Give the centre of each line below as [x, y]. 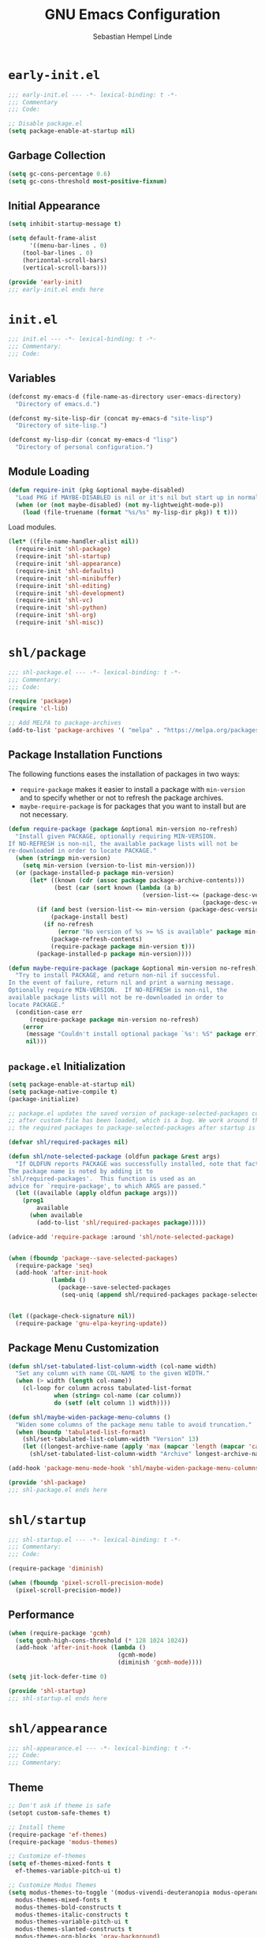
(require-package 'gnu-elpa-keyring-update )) [91, 1323]
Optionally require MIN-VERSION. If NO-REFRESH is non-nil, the [118, 990]
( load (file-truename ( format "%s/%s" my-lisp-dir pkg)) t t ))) [130, 512]
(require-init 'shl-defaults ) [65, 571]
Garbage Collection [57, 156]
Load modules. [32, 527]
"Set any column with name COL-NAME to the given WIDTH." [113, 1374]
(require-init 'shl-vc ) [54, 601]
